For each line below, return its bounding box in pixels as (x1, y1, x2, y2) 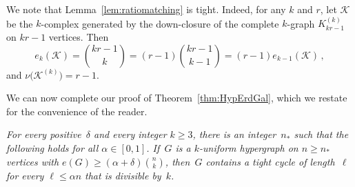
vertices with (6, 154, 59, 168)
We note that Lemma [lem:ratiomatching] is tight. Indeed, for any (6, 2, 286, 16)
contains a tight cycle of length (205, 154, 335, 168)
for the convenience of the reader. (6, 104, 148, 118)
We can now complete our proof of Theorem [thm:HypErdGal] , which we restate (6, 90, 347, 105)
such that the (294, 127, 349, 141)
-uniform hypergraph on (199, 140, 298, 155)
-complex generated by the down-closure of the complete (41, 16, 279, 30)
